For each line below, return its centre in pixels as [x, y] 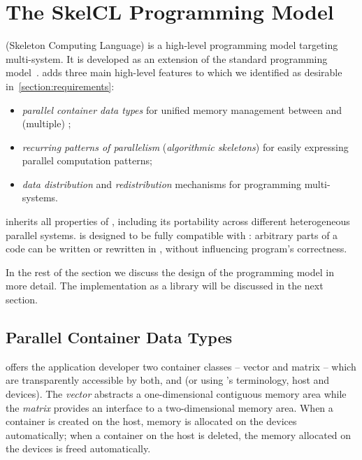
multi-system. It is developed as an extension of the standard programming [167, 58]
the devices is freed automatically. [78, 448]
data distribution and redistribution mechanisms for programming [162, 184]
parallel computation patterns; [87, 160]
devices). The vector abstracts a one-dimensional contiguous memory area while [176, 394]
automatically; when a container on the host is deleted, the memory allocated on [179, 434]
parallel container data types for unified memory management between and [182, 109]
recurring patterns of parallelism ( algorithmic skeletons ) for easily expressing [185, 146]
